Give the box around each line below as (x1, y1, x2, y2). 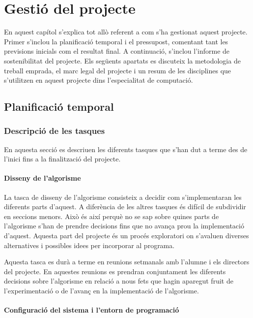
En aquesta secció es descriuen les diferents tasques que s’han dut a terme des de (4, 144, 248, 154)
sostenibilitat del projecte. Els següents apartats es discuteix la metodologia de (4, 55, 241, 65)
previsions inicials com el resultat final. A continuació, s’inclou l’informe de (4, 46, 230, 56)
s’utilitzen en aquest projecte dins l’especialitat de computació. (4, 75, 193, 85)
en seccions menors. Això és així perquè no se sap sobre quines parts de (4, 211, 219, 221)
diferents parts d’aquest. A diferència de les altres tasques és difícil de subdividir (4, 201, 246, 212)
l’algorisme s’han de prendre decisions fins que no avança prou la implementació (4, 221, 244, 231)
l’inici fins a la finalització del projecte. (4, 154, 121, 164)
